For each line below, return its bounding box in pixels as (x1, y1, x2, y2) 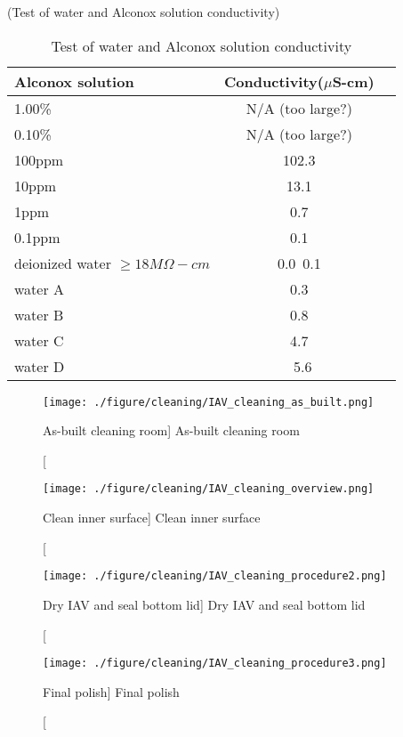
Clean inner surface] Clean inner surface (43, 508, 261, 527)
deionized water (14, 252, 111, 273)
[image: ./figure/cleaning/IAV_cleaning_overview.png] (43, 482, 375, 496)
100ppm (14, 149, 64, 170)
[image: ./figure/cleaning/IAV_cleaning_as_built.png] (43, 395, 375, 409)
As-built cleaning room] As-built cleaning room (43, 421, 300, 440)
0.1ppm (14, 226, 60, 247)
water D (14, 355, 65, 377)
